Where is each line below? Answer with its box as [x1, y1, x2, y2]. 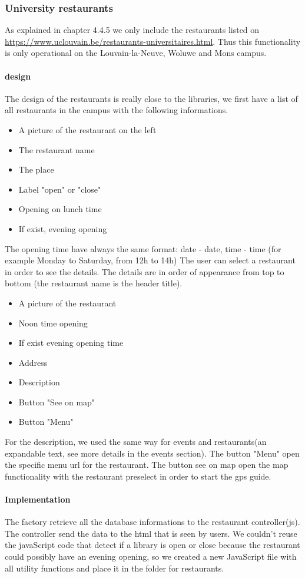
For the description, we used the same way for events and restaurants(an [5, 435, 267, 448]
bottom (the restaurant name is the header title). [5, 277, 183, 289]
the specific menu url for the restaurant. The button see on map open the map [5, 458, 289, 471]
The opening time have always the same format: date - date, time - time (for [5, 242, 281, 255]
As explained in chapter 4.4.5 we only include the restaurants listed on [5, 24, 260, 36]
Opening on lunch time [18, 203, 102, 215]
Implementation [5, 493, 71, 506]
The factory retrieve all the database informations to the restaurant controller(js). [5, 516, 300, 528]
